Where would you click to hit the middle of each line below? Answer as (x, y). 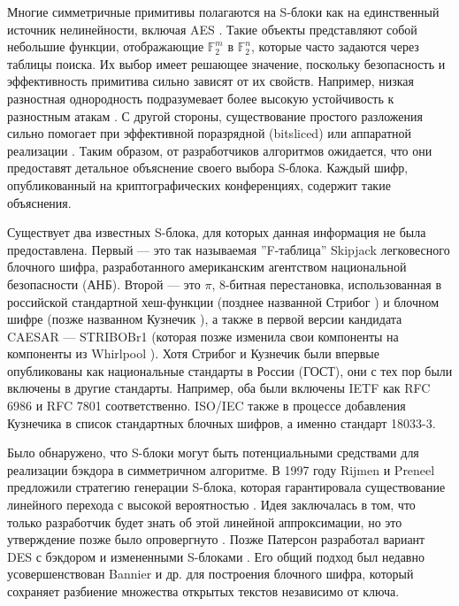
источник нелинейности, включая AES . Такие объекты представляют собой (212, 29)
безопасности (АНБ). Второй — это (104, 284)
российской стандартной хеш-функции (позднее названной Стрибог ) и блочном (223, 301)
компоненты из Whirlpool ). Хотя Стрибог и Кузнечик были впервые (193, 353)
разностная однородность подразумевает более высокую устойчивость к (201, 98)
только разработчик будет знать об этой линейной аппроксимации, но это (205, 522)
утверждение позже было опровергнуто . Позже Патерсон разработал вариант (216, 539)
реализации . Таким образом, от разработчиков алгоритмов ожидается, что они (220, 150)
